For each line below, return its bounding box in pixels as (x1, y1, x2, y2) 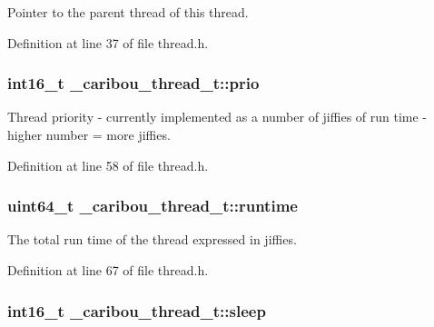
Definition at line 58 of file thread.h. (7, 155, 209, 174)
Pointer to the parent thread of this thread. (7, 3, 249, 21)
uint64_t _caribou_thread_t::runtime (7, 194, 298, 217)
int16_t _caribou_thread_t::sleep (7, 299, 266, 322)
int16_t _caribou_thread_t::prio (7, 72, 260, 94)
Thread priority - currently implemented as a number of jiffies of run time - (7, 107, 428, 126)
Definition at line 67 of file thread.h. (7, 261, 209, 279)
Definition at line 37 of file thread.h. (7, 33, 209, 52)
